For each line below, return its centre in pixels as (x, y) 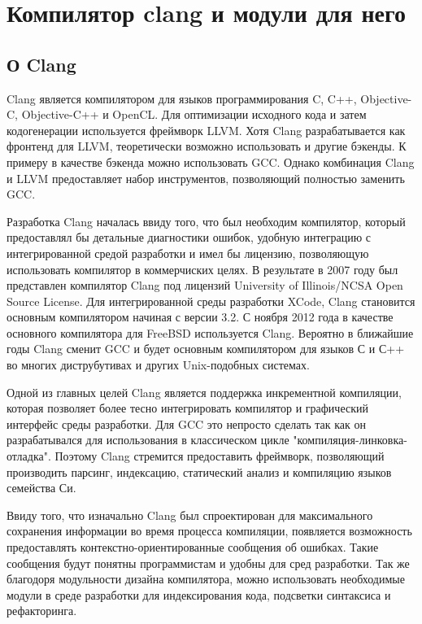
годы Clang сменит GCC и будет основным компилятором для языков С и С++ (206, 349)
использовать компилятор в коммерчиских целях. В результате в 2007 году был (202, 269)
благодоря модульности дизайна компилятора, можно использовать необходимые (206, 579)
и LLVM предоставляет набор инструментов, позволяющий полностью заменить (206, 178)
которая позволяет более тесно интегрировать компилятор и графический (187, 408)
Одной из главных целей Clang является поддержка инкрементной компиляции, (204, 392)
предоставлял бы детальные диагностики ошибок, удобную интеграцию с (189, 237)
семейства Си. (41, 488)
